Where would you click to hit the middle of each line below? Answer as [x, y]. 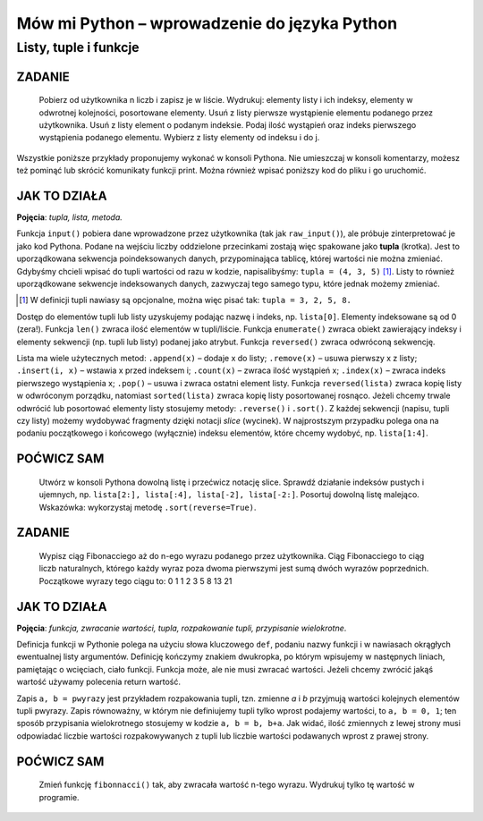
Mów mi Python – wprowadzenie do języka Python [207, 23]
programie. [59, 797]
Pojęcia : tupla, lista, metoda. [69, 217]
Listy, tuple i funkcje [78, 47]
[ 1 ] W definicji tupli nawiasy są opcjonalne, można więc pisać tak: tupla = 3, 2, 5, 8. [186, 300]
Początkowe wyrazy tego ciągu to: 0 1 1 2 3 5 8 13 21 [136, 580]
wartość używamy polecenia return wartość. [98, 682]
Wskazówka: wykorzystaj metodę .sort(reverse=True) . [148, 507]
